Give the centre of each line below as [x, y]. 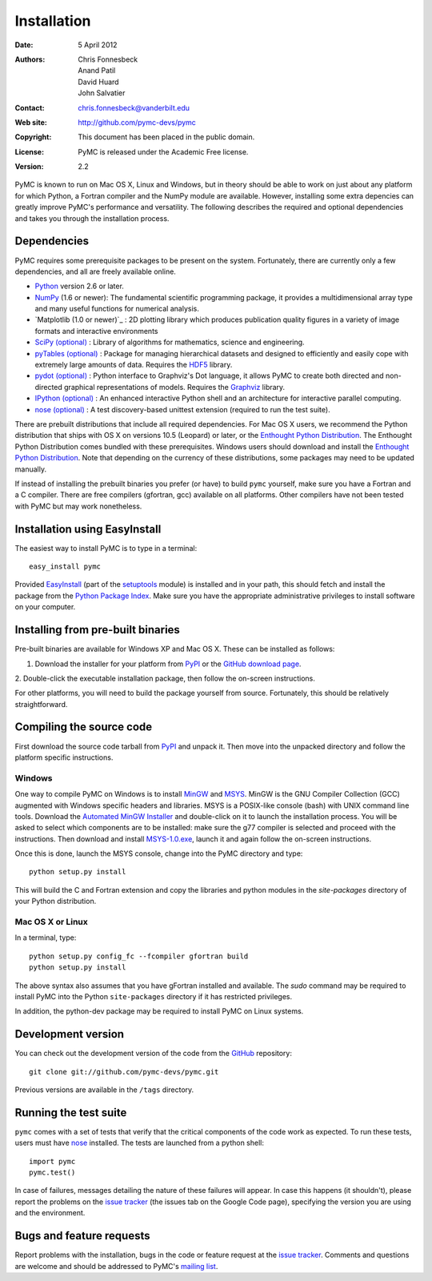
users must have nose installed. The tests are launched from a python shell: [139, 1143]
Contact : [30, 107]
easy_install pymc [65, 567]
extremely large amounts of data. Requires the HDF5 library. [134, 365]
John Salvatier [102, 93]
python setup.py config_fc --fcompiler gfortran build [139, 956]
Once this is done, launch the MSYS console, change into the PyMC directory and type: [159, 853]
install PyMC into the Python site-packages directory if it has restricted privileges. [153, 996]
